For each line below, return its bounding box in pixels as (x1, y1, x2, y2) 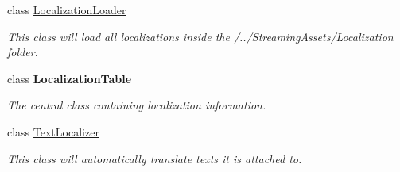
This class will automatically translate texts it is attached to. (7, 150, 302, 166)
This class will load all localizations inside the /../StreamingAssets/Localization (7, 28, 394, 44)
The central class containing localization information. (7, 97, 266, 113)
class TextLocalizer (7, 123, 99, 140)
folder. (7, 44, 38, 60)
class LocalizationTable (7, 70, 132, 86)
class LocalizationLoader (7, 2, 126, 17)
